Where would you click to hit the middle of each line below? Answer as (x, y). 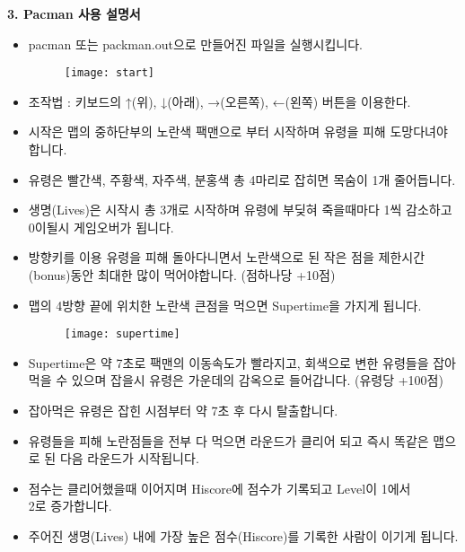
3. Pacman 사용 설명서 (74, 13)
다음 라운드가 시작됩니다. (129, 458)
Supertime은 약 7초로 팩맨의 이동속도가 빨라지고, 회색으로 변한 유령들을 (228, 362)
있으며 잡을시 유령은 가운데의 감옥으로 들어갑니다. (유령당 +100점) (257, 380)
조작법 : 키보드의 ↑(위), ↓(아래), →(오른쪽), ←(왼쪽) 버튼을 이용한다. (219, 101)
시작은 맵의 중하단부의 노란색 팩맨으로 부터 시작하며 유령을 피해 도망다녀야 (238, 131)
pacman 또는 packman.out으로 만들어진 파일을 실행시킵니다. (195, 44)
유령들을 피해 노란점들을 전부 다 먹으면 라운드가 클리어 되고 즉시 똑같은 (228, 440)
